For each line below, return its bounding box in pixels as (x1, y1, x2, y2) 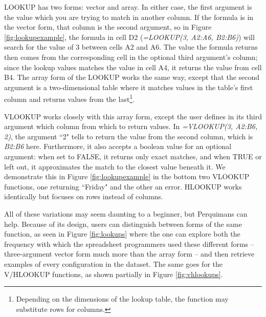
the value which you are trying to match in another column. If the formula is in (4, 11, 254, 22)
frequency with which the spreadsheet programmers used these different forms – (4, 238, 254, 249)
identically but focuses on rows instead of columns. (4, 191, 163, 202)
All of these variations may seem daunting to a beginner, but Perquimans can (4, 208, 248, 219)
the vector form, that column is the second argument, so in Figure (4, 22, 212, 32)
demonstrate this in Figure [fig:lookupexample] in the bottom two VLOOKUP (4, 171, 250, 182)
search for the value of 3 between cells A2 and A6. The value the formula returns (4, 41, 258, 52)
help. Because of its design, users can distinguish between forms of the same (4, 218, 242, 229)
